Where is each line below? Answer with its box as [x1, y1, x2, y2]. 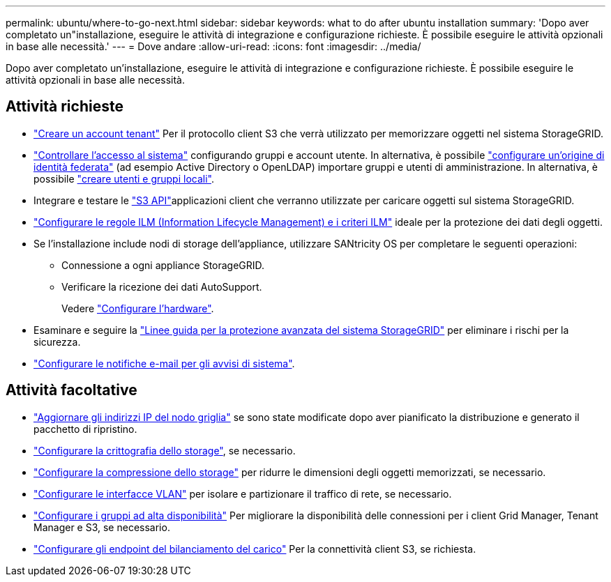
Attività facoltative [6, 381, 137, 399]
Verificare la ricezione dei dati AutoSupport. [61, 280, 262, 293]
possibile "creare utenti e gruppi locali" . [33, 172, 214, 185]
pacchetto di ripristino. [33, 422, 137, 435]
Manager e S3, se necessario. [33, 521, 170, 533]
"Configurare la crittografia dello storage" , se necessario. [33, 444, 296, 457]
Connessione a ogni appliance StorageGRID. [61, 259, 265, 271]
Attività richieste [6, 98, 123, 116]
